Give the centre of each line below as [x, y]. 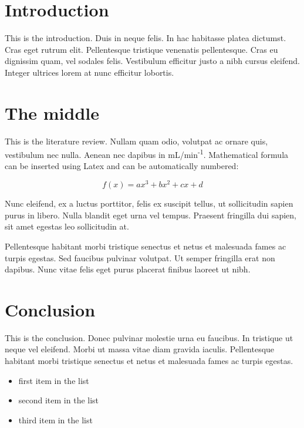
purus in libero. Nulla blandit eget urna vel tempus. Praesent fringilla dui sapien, [151, 215]
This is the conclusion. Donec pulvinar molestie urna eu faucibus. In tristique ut [149, 337]
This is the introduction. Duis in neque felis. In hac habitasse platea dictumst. [146, 38]
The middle [52, 112]
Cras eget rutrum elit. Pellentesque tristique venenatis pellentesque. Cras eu [141, 49]
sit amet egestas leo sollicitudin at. [67, 226]
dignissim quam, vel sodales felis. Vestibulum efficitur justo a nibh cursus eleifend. [152, 61]
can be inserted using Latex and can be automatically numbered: [122, 166]
